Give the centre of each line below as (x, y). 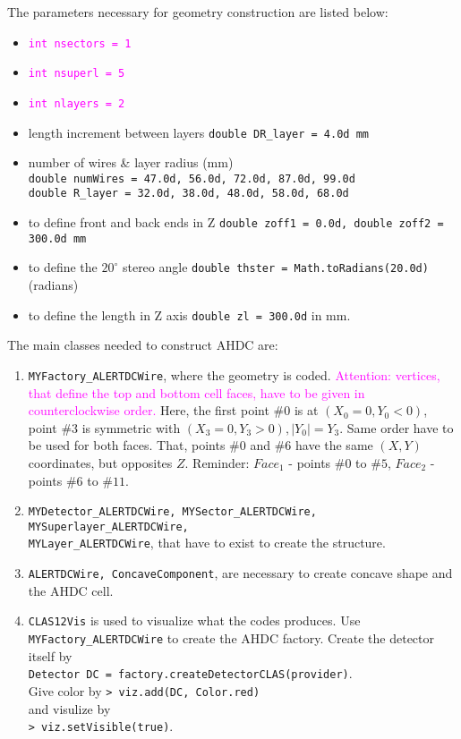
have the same (334, 445)
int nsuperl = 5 (77, 74)
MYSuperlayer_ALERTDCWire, (108, 527)
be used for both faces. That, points (127, 445)
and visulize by (69, 708)
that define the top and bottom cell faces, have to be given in (196, 392)
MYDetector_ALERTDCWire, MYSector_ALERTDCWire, (172, 512)
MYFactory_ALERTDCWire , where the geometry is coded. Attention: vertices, (234, 374)
